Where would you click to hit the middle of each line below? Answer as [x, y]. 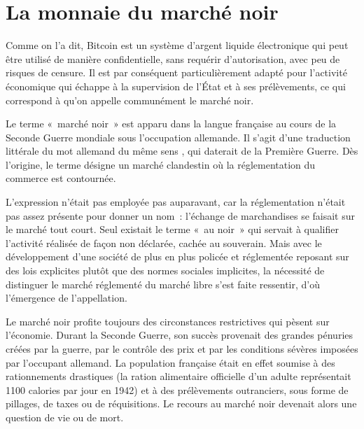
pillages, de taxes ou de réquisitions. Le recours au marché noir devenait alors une [181, 403]
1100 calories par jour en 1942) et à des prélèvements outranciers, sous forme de [177, 389]
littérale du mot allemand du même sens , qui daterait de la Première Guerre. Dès [182, 151]
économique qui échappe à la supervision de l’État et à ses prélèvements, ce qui [176, 86]
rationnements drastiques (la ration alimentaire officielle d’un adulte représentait [178, 376]
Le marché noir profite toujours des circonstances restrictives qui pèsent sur [168, 321]
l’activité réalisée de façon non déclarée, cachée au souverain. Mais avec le [164, 242]
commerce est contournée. [61, 178]
